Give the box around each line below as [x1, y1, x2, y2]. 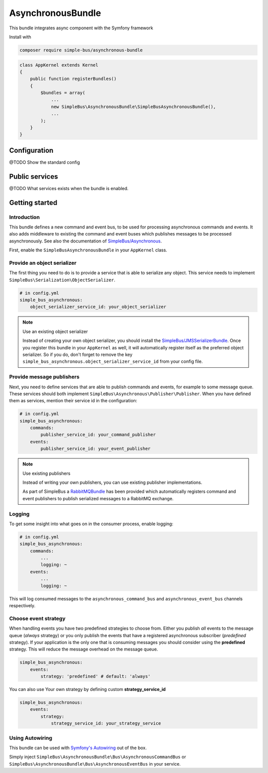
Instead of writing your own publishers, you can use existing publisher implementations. [22, 479, 202, 485]
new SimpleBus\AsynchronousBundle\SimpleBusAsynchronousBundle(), [51, 104, 216, 110]
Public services [9, 172, 58, 181]
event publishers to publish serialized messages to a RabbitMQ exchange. [22, 495, 174, 501]
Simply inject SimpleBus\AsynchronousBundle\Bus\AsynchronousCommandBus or [9, 754, 186, 760]
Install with [9, 34, 32, 40]
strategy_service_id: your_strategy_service [51, 721, 161, 726]
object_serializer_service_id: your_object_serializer [30, 304, 166, 310]
